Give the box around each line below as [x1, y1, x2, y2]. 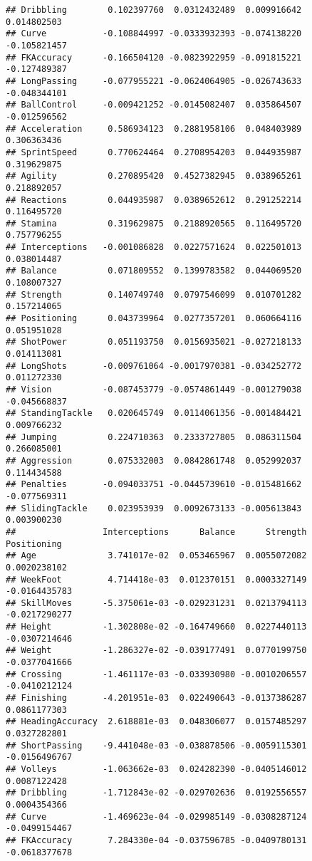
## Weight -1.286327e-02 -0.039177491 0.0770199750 [6, 645, 307, 656]
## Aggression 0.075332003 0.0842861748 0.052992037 [6, 455, 302, 466]
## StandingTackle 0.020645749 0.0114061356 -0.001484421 [6, 408, 302, 419]
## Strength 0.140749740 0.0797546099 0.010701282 [6, 289, 302, 300]
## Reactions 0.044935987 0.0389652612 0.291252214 [6, 194, 302, 205]
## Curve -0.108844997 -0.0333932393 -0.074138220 [6, 28, 302, 39]
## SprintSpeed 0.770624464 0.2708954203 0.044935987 [6, 147, 302, 157]
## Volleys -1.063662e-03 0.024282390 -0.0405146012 [6, 764, 307, 774]
